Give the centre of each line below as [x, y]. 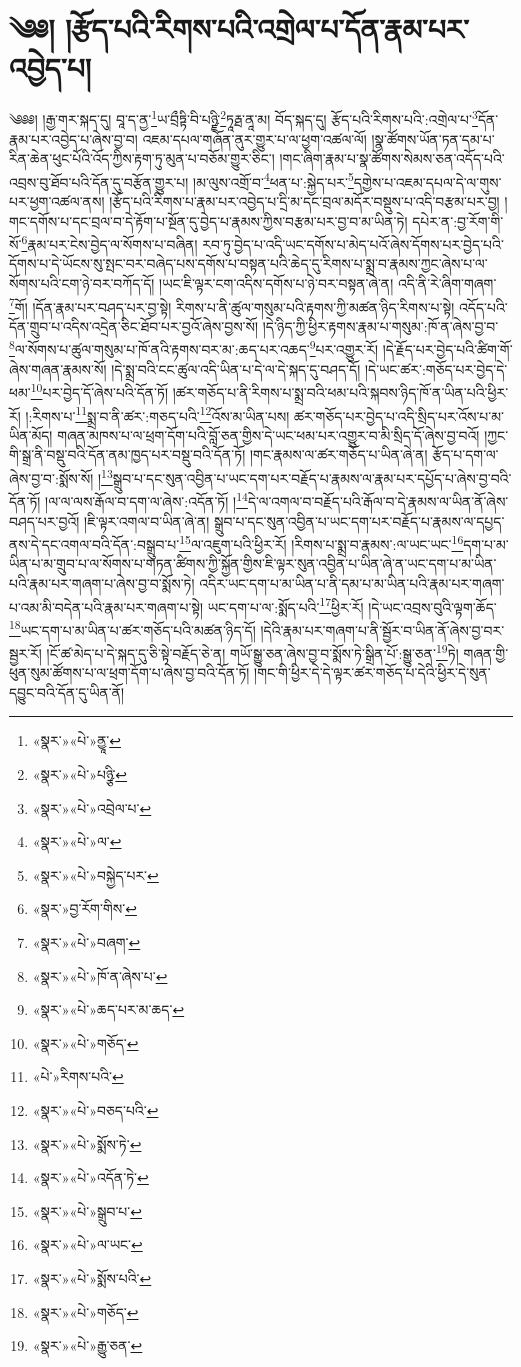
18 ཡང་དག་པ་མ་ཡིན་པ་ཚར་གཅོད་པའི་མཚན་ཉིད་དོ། [132, 628]
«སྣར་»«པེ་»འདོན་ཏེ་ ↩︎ [90, 1177]
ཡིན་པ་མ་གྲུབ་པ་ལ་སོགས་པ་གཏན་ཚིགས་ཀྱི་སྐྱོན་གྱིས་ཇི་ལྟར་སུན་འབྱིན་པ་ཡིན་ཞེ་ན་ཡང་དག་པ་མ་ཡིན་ [253, 563]
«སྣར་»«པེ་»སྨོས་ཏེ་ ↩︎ [87, 1143]
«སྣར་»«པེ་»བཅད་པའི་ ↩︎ [95, 1110]
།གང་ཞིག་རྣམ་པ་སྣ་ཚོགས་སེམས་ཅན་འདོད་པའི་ [392, 158]
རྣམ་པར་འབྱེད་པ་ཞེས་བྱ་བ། [73, 138]
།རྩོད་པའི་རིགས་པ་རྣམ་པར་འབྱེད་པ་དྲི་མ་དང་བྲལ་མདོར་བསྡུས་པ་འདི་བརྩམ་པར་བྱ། [304, 201]
